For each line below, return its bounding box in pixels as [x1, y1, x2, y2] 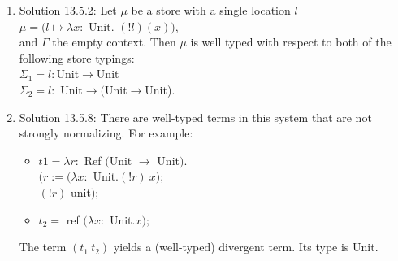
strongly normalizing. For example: [19, 124, 193, 141]
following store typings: [19, 49, 135, 66]
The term [19, 238, 67, 255]
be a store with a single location [131, 2, 291, 18]
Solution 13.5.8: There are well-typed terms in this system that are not [19, 108, 372, 125]
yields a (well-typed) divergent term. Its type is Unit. [113, 238, 379, 255]
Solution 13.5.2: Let [19, 2, 117, 18]
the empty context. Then [52, 33, 176, 50]
